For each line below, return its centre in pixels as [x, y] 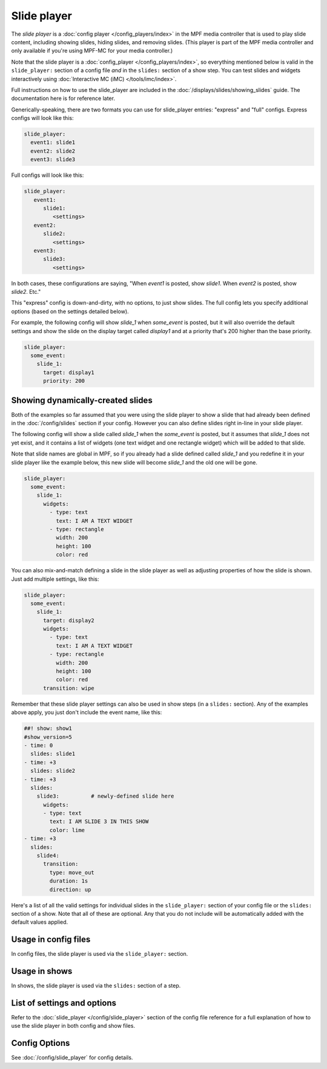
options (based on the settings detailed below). [70, 311]
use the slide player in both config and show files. [73, 1026]
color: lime [67, 830]
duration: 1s [69, 881]
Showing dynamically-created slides [82, 400]
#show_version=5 [48, 737]
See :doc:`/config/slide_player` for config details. [72, 1057]
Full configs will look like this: [48, 175]
